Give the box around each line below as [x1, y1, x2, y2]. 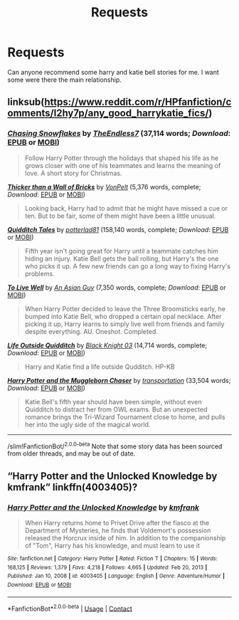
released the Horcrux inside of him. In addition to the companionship [24, 533, 226, 542]
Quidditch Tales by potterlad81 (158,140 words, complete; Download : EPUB [7, 225, 229, 233]
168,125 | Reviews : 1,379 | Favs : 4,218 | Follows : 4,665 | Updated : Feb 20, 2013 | [7, 564, 208, 571]
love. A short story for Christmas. [24, 169, 122, 177]
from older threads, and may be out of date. [7, 449, 136, 458]
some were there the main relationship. [7, 75, 122, 84]
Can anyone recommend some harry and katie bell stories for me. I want [7, 68, 219, 76]
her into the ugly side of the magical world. [24, 420, 151, 429]
